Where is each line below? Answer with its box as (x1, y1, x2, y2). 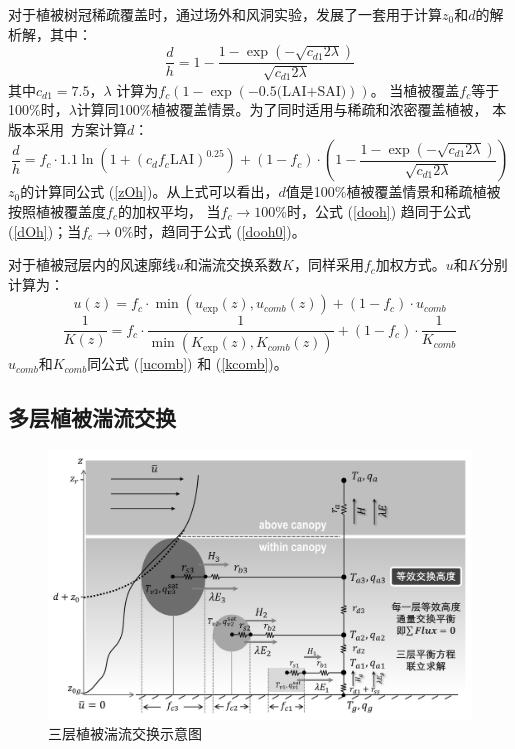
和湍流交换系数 (184, 254, 283, 275)
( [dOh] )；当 (8, 220, 82, 241)
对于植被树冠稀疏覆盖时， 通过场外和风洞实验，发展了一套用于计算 (8, 4, 442, 24)
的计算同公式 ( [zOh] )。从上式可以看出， (20, 181, 279, 202)
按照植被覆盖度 (8, 200, 106, 221)
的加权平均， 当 (117, 200, 221, 221)
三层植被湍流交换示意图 (48, 723, 202, 744)
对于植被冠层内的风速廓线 (8, 254, 176, 275)
